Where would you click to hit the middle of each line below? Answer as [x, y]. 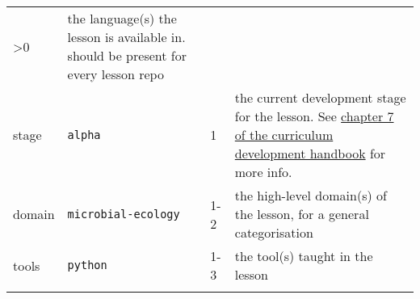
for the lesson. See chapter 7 [314, 116]
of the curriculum [284, 135]
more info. [263, 172]
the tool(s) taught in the [304, 256]
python [87, 265]
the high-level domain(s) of [311, 195]
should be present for [127, 55]
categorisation [274, 232]
